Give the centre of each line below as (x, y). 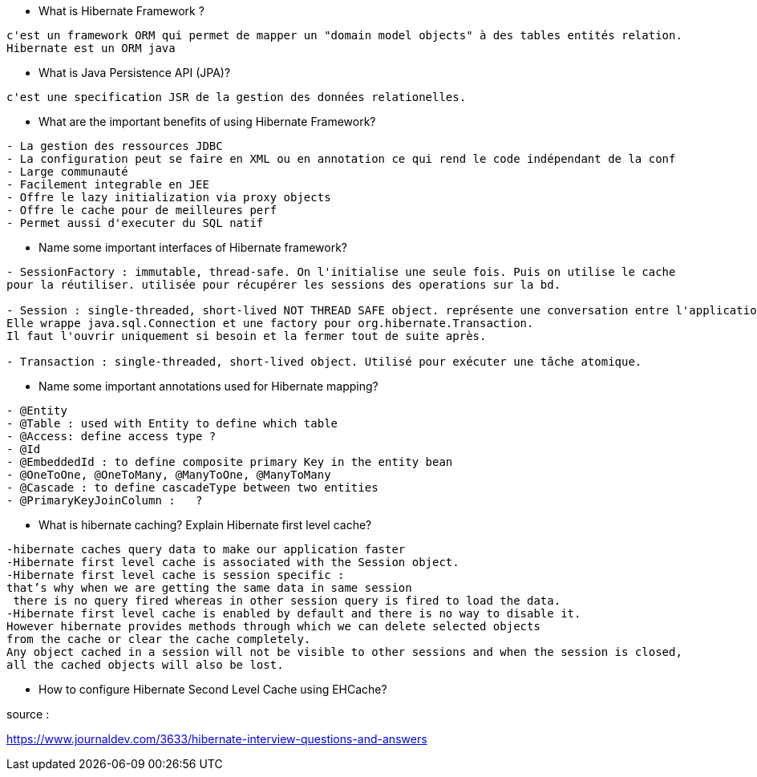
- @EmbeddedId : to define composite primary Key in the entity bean (230, 462)
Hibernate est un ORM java (91, 48)
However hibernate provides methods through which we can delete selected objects (273, 626)
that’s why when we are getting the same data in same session (209, 588)
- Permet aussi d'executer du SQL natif (135, 223)
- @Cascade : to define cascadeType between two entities (192, 488)
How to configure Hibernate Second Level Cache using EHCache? (213, 689)
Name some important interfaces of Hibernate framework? (193, 247)
